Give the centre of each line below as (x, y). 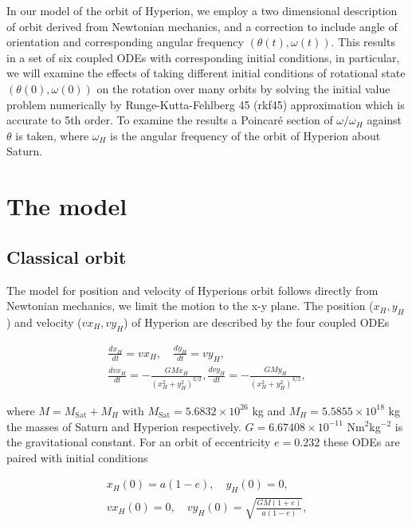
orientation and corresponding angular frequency (125, 42)
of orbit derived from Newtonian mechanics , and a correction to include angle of (202, 26)
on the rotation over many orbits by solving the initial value (243, 88)
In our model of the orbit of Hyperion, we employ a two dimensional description (202, 10)
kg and (269, 410)
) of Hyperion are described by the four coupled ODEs (257, 322)
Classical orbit (67, 256)
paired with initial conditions (77, 457)
